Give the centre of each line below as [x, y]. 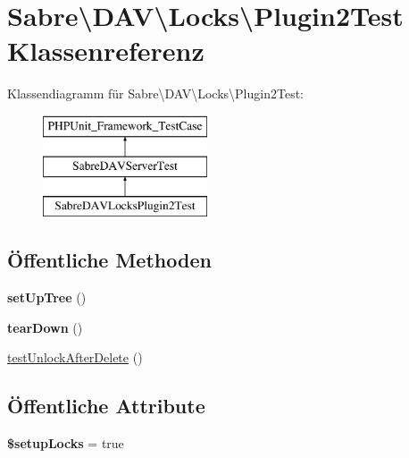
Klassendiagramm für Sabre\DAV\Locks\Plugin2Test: [155, 93]
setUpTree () [47, 297]
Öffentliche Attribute [106, 406]
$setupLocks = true [66, 443]
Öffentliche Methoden [109, 260]
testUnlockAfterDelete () [75, 357]
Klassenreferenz [106, 51]
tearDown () [45, 327]
